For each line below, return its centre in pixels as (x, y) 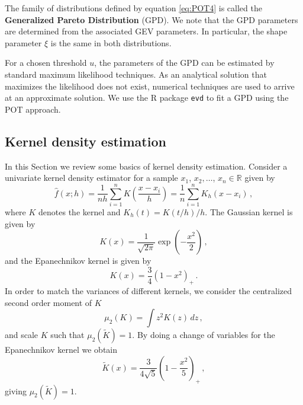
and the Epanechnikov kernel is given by (78, 261)
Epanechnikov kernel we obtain (61, 350)
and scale (22, 335)
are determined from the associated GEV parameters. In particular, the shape (146, 31)
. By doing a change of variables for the (204, 335)
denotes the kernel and (80, 211)
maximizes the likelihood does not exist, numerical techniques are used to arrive (150, 86)
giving (16, 390)
